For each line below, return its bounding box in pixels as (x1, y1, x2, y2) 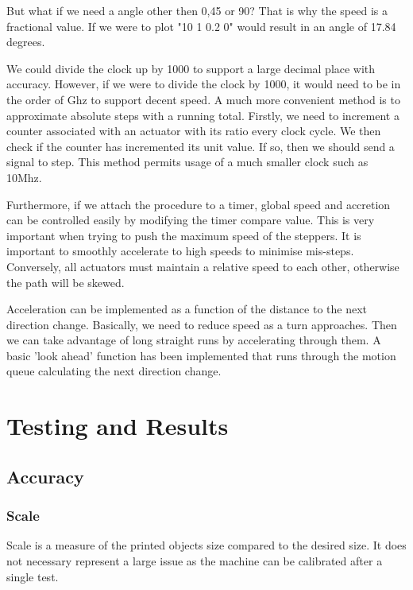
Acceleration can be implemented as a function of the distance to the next (6, 301, 367, 317)
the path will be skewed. (6, 274, 125, 290)
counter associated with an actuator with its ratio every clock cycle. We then (6, 122, 381, 139)
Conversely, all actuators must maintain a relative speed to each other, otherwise (6, 258, 399, 274)
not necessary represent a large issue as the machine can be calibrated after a (6, 553, 383, 569)
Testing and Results (6, 410, 229, 442)
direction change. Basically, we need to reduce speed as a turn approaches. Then (6, 316, 397, 332)
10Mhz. (6, 169, 42, 185)
